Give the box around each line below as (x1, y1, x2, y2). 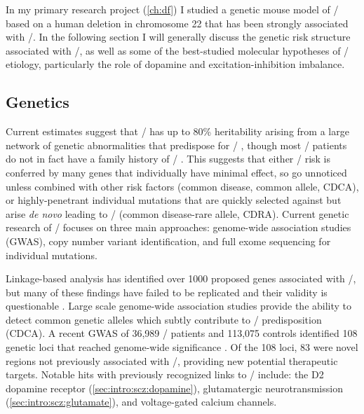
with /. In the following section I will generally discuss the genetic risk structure (6, 29, 351, 44)
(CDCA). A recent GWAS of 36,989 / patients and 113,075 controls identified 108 (6, 326, 358, 340)
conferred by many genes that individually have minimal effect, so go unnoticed (6, 165, 347, 179)
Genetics (6, 91, 69, 113)
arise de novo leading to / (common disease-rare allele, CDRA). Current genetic (6, 206, 349, 221)
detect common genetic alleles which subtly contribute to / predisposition (6, 312, 322, 326)
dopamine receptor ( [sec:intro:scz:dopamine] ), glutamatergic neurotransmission (6, 380, 343, 395)
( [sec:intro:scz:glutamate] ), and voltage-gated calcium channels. (6, 394, 277, 409)
